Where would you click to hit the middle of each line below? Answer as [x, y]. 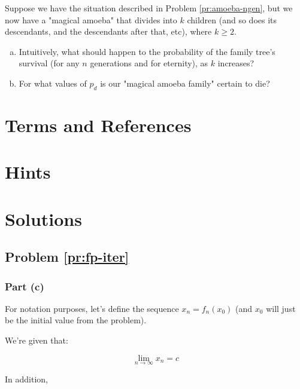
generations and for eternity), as [149, 63]
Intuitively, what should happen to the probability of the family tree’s [147, 51]
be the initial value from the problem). [76, 320]
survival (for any [49, 63]
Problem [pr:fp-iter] [67, 257]
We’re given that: [37, 340]
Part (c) [25, 286]
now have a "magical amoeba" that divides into [91, 19]
